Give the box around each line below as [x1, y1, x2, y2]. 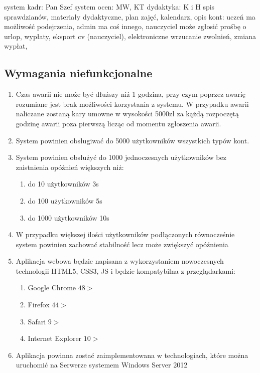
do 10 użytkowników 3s [28, 178, 99, 189]
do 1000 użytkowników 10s [28, 212, 109, 223]
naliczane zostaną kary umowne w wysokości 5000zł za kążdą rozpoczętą [16, 108, 239, 119]
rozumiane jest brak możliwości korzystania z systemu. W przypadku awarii [16, 98, 249, 109]
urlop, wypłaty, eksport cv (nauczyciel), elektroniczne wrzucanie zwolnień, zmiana [4, 31, 256, 41]
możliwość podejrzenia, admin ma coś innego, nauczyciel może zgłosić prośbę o [4, 21, 246, 32]
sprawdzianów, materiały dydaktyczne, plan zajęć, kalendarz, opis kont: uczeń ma [4, 11, 255, 22]
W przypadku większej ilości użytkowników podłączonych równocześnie [16, 229, 235, 240]
